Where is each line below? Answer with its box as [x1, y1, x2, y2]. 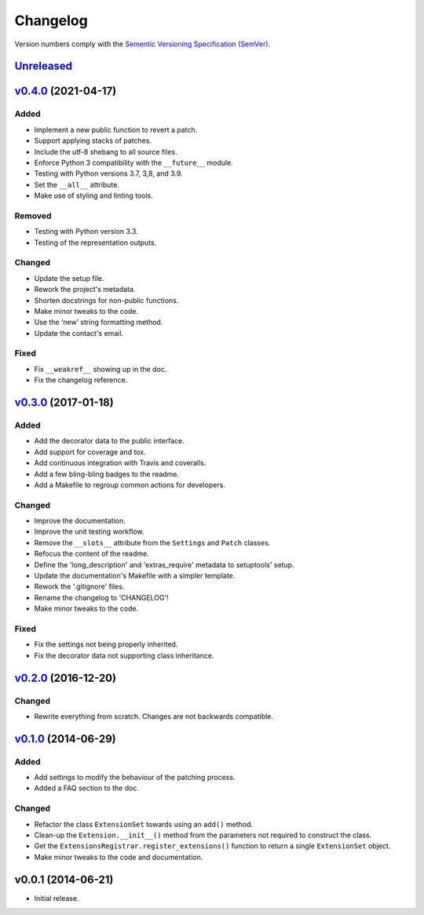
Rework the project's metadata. [34, 285, 136, 294]
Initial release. [34, 893, 79, 902]
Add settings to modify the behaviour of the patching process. [34, 773, 236, 782]
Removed [14, 210, 52, 221]
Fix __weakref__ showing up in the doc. [34, 364, 167, 374]
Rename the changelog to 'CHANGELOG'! [34, 592, 169, 602]
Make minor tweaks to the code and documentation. [34, 852, 203, 862]
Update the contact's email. [34, 328, 124, 337]
